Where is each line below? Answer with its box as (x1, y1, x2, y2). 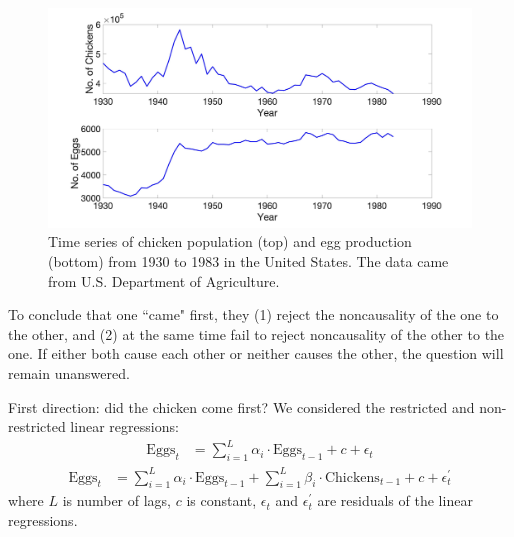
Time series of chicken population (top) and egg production (48, 231, 412, 252)
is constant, (186, 490, 257, 511)
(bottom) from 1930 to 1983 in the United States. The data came (48, 251, 449, 272)
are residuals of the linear (317, 490, 473, 511)
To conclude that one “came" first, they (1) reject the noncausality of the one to (8, 304, 499, 325)
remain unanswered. (8, 363, 130, 384)
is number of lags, (62, 490, 171, 511)
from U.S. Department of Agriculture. (48, 270, 280, 291)
